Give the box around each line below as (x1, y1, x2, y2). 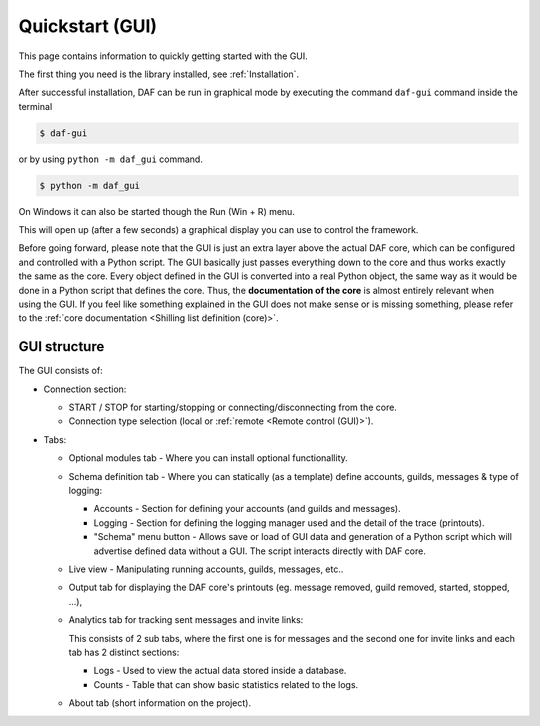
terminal (18, 100, 53, 112)
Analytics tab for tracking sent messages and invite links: (68, 614, 304, 626)
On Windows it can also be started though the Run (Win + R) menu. (18, 205, 295, 217)
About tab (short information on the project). (68, 697, 252, 709)
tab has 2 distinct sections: (68, 646, 180, 658)
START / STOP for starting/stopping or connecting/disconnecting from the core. (68, 401, 397, 414)
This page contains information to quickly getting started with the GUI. (18, 50, 309, 62)
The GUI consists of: (18, 365, 104, 377)
